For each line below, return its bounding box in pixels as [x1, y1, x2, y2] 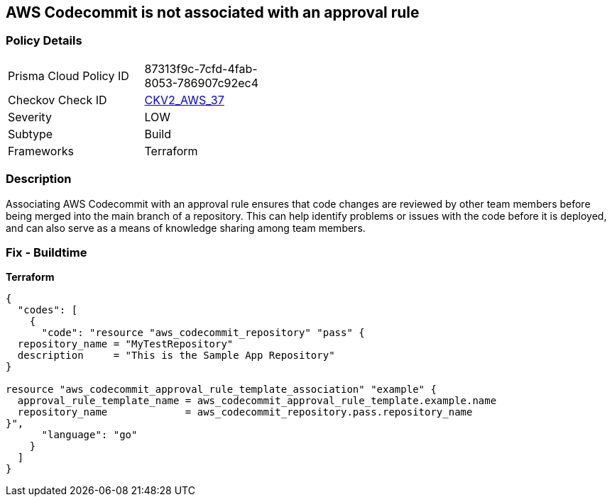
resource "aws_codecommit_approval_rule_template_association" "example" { [6, 384, 437, 396]
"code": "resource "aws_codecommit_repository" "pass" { [41, 327, 365, 339]
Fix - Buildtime [6, 245, 87, 260]
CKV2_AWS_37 [144, 92, 224, 107]
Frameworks [8, 143, 74, 158]
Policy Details [6, 33, 82, 48]
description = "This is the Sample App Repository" [17, 350, 335, 362]
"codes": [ [17, 304, 78, 316]
